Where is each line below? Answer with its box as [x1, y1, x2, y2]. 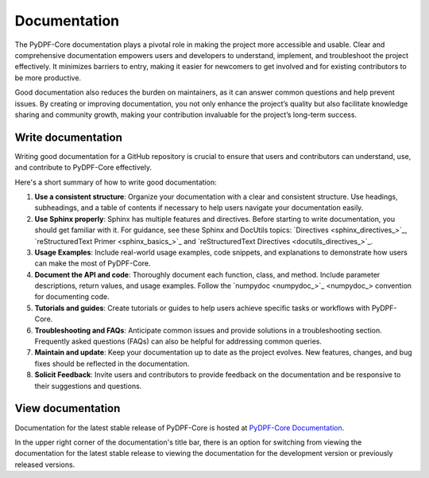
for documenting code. [34, 292, 110, 301]
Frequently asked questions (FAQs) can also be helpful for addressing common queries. [34, 336, 322, 346]
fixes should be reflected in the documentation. [34, 359, 190, 368]
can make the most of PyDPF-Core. [34, 258, 151, 268]
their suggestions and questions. [34, 381, 142, 391]
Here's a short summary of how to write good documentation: [14, 177, 218, 187]
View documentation [14, 402, 121, 415]
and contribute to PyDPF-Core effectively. [14, 163, 153, 173]
